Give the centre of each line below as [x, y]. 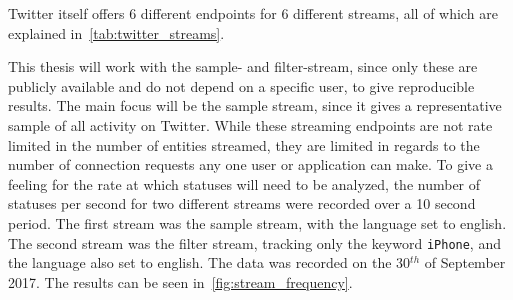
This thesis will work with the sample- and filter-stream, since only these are [243, 66]
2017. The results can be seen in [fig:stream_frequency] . [180, 281]
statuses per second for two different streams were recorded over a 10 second [242, 203]
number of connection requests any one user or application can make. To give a [250, 164]
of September [465, 262]
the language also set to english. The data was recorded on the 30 [209, 262]
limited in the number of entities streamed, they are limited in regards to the [244, 144]
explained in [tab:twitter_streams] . [116, 32]
